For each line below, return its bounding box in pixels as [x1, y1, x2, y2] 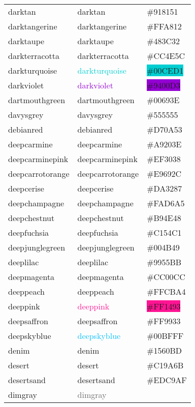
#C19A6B [147, 359, 184, 371]
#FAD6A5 [147, 197, 185, 209]
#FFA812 [147, 20, 182, 32]
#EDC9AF [147, 374, 187, 386]
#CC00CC [147, 271, 185, 283]
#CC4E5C [147, 50, 185, 61]
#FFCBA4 [147, 286, 186, 297]
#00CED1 [147, 65, 184, 76]
